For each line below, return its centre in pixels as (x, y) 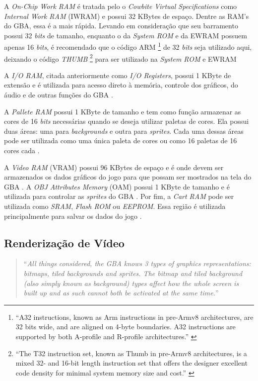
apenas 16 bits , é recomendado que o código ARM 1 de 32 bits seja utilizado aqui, (128, 46)
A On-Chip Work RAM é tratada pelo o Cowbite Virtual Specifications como (121, 6)
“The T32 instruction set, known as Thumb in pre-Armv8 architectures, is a (131, 353)
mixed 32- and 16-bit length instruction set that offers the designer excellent (131, 363)
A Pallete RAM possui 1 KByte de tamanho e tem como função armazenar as (123, 111)
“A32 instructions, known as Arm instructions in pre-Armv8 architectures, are (134, 317)
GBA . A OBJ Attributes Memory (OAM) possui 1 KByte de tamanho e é (117, 186)
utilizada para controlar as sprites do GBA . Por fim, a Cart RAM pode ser (119, 196)
